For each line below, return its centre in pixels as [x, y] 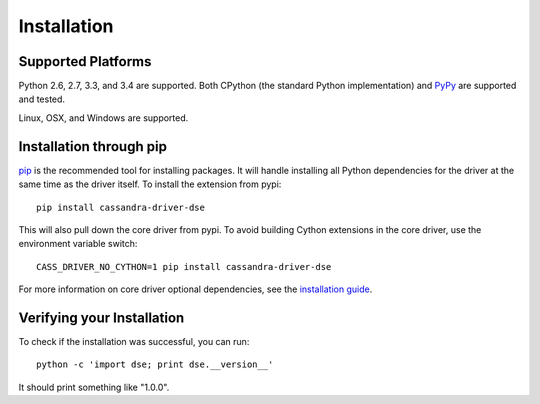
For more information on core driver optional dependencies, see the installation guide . [195, 289]
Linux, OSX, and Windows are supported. [103, 117]
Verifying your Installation [101, 317]
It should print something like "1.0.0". [94, 387]
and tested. [41, 99]
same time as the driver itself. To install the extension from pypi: [150, 184]
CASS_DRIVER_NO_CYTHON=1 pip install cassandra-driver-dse [184, 266]
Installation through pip [92, 146]
